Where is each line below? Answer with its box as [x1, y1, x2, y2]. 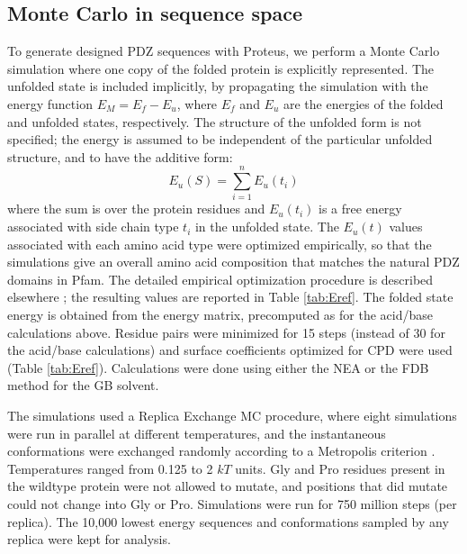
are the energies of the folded [283, 94, 444, 113]
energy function [7, 94, 93, 113]
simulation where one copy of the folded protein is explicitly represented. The [7, 59, 435, 77]
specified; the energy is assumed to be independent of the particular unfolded [7, 130, 433, 149]
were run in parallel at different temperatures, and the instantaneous [7, 423, 386, 442]
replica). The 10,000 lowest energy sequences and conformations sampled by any [7, 512, 449, 531]
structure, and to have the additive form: [7, 147, 233, 166]
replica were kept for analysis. [7, 530, 171, 549]
